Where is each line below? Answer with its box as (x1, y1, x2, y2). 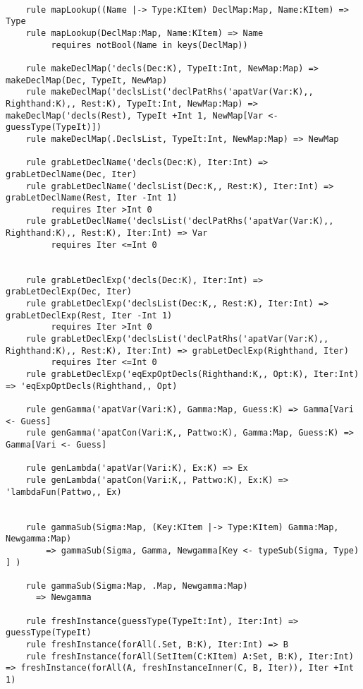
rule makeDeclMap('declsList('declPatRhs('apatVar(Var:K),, (25, 87, 314, 97)
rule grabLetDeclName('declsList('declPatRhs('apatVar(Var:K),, (25, 216, 334, 227)
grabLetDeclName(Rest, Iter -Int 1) (6, 193, 178, 203)
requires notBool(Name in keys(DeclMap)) (51, 40, 248, 50)
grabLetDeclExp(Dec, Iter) (6, 287, 132, 297)
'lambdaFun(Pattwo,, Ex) (6, 486, 122, 497)
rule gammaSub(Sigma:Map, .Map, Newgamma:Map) (25, 580, 248, 591)
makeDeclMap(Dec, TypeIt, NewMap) (6, 75, 168, 85)
